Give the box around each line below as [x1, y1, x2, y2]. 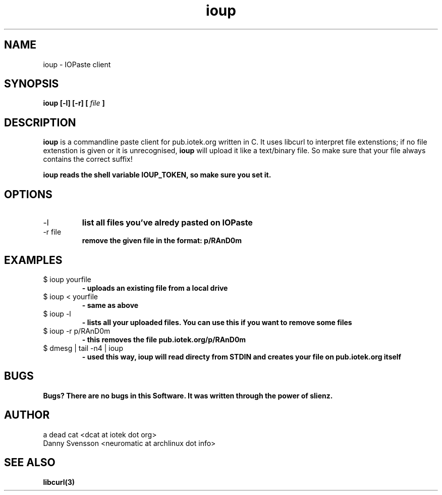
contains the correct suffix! [43, 155, 133, 164]
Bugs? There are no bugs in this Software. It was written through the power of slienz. [43, 391, 333, 400]
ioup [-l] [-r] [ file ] [43, 99, 105, 108]
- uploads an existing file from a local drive [82, 283, 228, 292]
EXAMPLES [4, 253, 63, 266]
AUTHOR [4, 409, 50, 422]
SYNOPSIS [4, 77, 59, 91]
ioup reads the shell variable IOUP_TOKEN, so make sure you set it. [43, 170, 271, 179]
